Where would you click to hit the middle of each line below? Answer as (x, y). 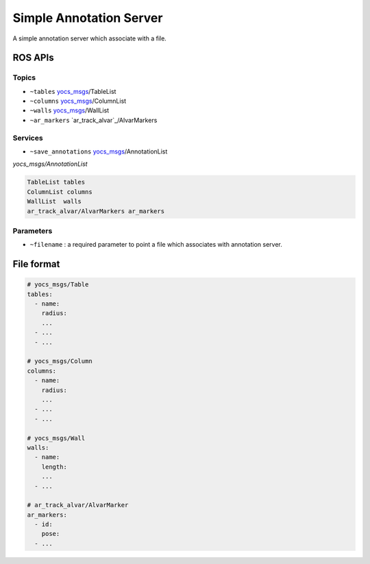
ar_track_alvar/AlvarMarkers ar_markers (96, 211)
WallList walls (54, 201)
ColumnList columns (60, 192)
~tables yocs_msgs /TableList (73, 91)
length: (54, 467)
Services (28, 138)
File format (36, 264)
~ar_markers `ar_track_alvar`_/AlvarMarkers (94, 120)
